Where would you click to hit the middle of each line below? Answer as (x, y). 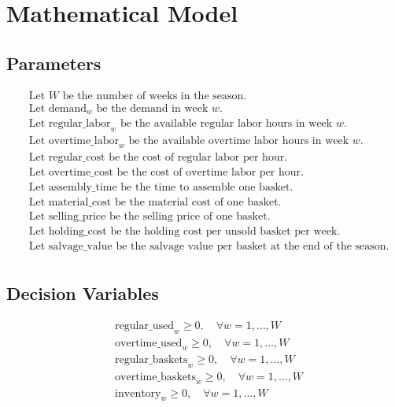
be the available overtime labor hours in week (239, 141)
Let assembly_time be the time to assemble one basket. (161, 187)
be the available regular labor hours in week (226, 124)
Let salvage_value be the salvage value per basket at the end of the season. (209, 246)
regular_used (144, 326)
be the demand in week (152, 108)
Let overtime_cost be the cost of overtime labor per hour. (166, 172)
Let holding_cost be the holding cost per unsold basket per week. (185, 231)
